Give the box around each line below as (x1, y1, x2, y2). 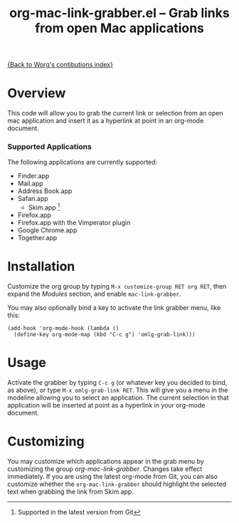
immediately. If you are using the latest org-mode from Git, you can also (7, 472, 218, 480)
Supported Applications (7, 142, 92, 152)
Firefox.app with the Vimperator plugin (17, 219, 131, 227)
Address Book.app (17, 187, 73, 195)
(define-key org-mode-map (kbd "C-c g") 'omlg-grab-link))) (14, 331, 196, 338)
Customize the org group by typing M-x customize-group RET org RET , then (7, 282, 227, 291)
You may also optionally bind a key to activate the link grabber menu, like (7, 304, 221, 312)
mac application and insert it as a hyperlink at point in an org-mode (7, 116, 204, 125)
